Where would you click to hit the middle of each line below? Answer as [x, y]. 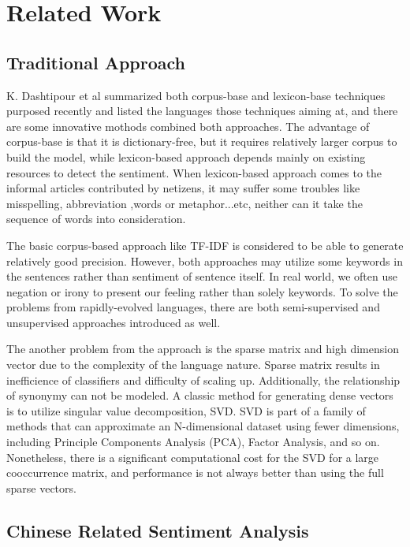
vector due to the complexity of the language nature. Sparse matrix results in [193, 365]
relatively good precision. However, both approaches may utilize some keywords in [205, 260]
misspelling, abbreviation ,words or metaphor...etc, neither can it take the [184, 203]
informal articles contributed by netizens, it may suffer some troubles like [183, 188]
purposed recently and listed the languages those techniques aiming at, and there [202, 111]
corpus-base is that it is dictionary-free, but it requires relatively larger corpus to [202, 141]
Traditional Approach [96, 62]
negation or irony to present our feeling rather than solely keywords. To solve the [202, 291]
